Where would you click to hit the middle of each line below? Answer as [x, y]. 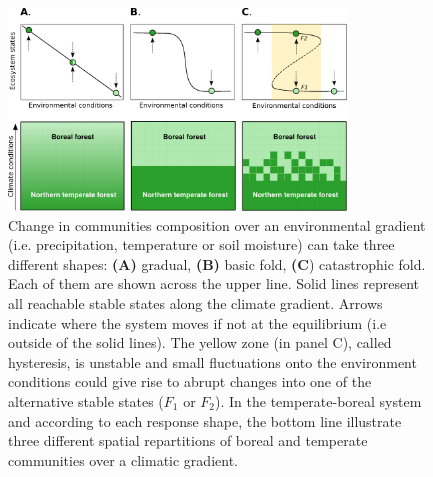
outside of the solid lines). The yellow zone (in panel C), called [200, 342]
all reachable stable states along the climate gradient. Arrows [195, 303]
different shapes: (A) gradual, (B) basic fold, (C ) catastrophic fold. [217, 263]
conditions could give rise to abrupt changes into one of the [190, 381]
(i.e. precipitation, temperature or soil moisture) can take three [201, 244]
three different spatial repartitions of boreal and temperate [188, 440]
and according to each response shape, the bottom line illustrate [205, 420]
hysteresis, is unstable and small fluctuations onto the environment [212, 361]
